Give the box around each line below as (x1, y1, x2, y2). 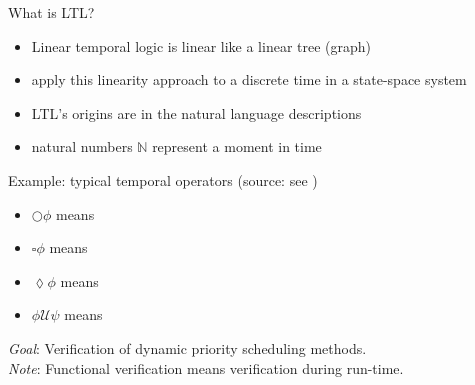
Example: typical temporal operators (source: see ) (8, 169, 318, 190)
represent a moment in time (152, 136, 322, 157)
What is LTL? (8, 2, 95, 22)
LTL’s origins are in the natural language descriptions (31, 102, 362, 123)
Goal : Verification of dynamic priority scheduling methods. (8, 337, 367, 358)
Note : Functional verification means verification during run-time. (8, 357, 404, 378)
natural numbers (31, 136, 133, 157)
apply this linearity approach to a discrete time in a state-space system (31, 69, 467, 90)
